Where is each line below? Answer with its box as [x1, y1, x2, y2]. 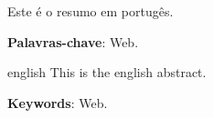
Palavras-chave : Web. [7, 32, 139, 51]
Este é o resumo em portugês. [7, 2, 174, 20]
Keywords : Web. [7, 93, 108, 112]
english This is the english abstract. [7, 63, 207, 82]
